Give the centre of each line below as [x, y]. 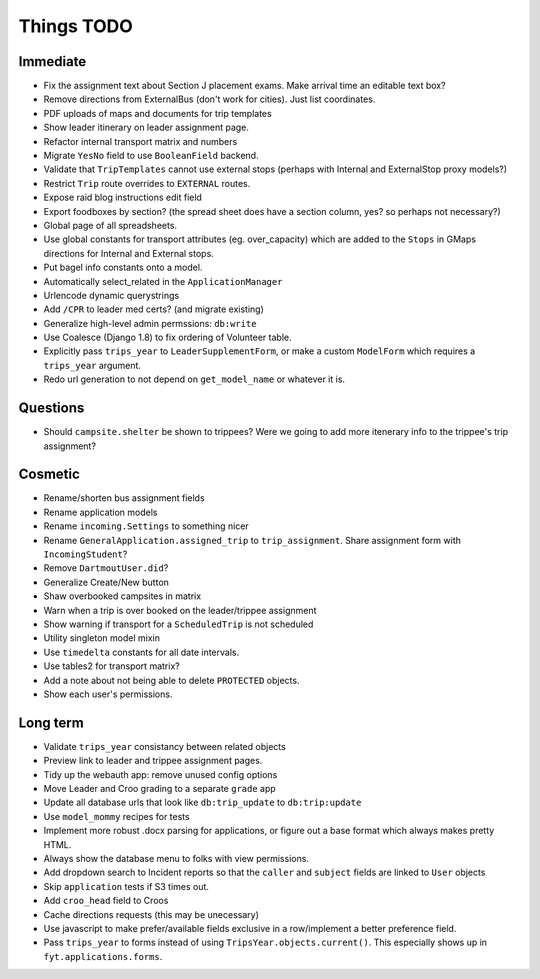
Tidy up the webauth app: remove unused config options [160, 774]
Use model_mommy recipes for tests [116, 816]
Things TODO [76, 26]
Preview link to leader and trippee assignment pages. [153, 761]
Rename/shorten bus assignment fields [124, 498]
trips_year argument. [92, 365]
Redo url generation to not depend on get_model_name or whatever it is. [194, 379]
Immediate [52, 61]
